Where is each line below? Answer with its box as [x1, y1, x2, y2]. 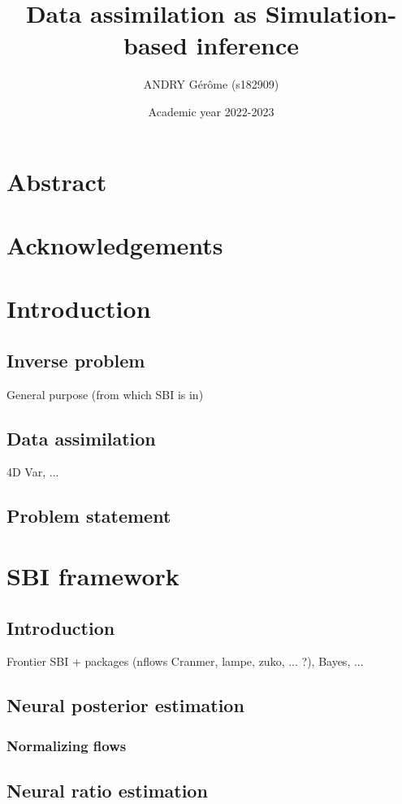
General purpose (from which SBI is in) [6, 385, 204, 402]
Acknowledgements [6, 228, 223, 261]
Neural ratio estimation [6, 778, 208, 802]
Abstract [6, 164, 107, 198]
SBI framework [6, 559, 179, 592]
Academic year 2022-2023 [148, 102, 274, 120]
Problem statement [6, 503, 171, 528]
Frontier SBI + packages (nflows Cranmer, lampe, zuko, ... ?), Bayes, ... [6, 653, 364, 670]
